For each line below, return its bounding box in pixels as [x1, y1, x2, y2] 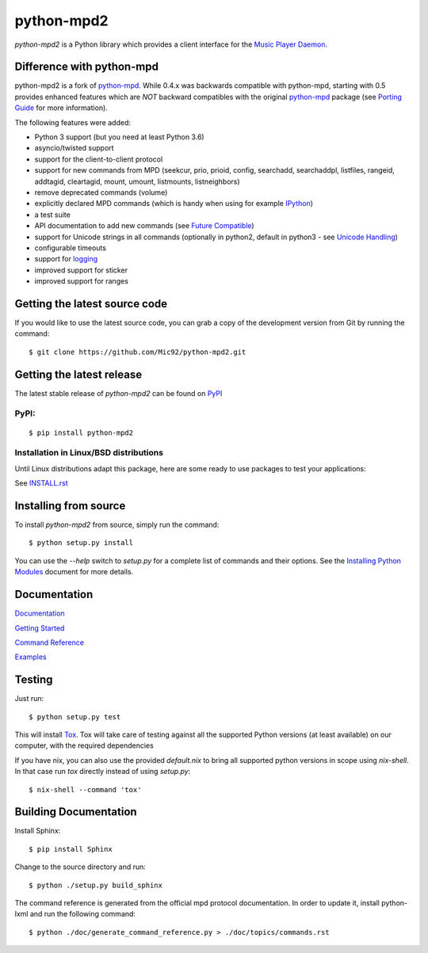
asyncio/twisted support [34, 143, 114, 153]
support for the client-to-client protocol [34, 154, 163, 164]
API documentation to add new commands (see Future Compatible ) [34, 221, 254, 231]
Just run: [14, 694, 44, 703]
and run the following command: [29, 909, 136, 919]
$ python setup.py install [29, 539, 134, 547]
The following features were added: [14, 117, 131, 127]
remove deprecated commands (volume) [34, 187, 168, 197]
